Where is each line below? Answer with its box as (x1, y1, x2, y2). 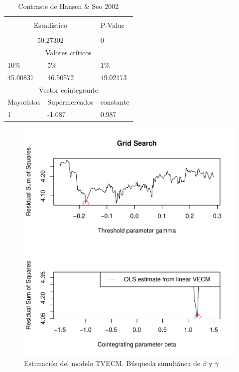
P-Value (100, 20, 125, 30)
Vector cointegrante (38, 84, 98, 95)
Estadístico (33, 20, 67, 30)
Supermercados (47, 97, 94, 107)
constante (100, 97, 129, 107)
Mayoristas (7, 97, 41, 107)
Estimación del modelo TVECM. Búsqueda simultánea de (24, 358, 200, 368)
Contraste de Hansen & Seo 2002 (18, 1, 119, 11)
